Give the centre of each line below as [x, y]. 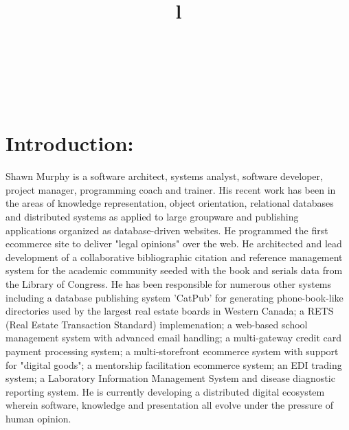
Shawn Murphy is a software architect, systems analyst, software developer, [164, 176]
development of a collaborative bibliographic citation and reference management [174, 257]
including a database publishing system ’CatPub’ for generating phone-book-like [174, 297]
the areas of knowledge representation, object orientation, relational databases [170, 203]
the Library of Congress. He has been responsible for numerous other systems [169, 284]
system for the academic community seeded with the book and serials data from [174, 270]
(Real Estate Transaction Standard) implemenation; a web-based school [157, 324]
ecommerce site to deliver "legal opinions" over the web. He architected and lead [174, 244]
